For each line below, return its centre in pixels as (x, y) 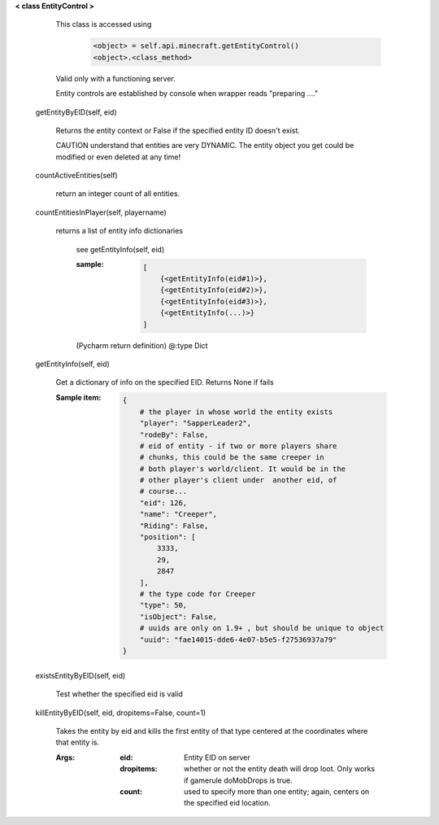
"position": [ (167, 537)
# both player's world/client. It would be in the (242, 469)
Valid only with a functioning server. (116, 78)
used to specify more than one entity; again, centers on (277, 792)
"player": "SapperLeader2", (196, 423)
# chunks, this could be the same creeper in (232, 457)
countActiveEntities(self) (76, 176)
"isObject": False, (178, 617)
